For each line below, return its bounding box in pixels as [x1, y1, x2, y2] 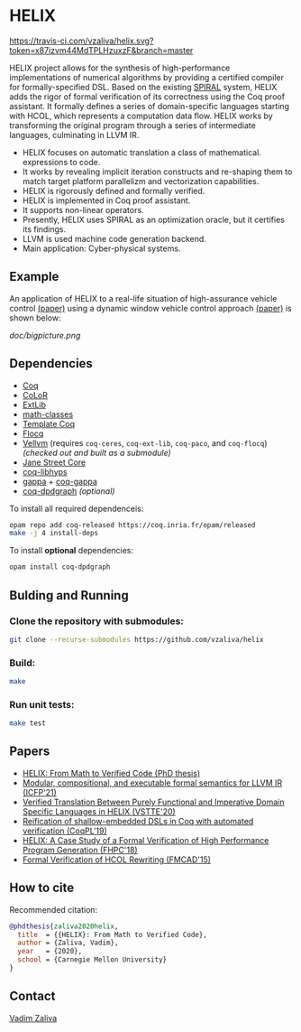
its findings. [22, 223, 67, 235]
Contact [9, 989, 56, 1004]
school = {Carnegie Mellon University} [17, 955, 168, 964]
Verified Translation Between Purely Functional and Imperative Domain [22, 796, 285, 807]
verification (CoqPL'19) [22, 825, 108, 836]
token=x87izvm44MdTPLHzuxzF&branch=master [9, 44, 194, 55]
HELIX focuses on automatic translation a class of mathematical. [22, 146, 261, 158]
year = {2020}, [17, 947, 83, 956]
